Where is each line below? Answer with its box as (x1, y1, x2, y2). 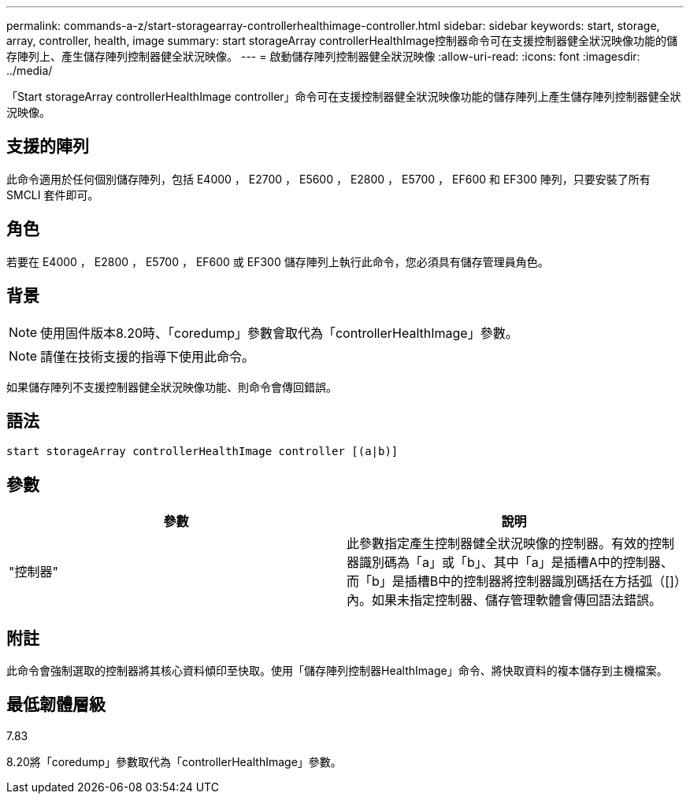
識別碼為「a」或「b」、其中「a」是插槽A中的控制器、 (359, 554, 673, 571)
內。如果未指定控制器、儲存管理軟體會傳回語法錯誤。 (347, 592, 662, 609)
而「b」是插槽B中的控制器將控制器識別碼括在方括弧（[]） (347, 573, 681, 590)
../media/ (6, 64, 53, 77)
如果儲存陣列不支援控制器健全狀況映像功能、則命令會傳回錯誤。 (6, 380, 337, 394)
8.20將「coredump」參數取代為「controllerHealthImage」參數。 (6, 754, 342, 769)
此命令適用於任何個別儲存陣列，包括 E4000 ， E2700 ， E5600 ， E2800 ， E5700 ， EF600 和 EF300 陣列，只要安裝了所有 (6, 172, 651, 186)
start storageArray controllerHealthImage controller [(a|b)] (6, 445, 399, 458)
